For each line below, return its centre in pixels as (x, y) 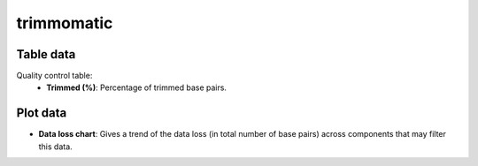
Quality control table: (54, 76)
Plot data (42, 113)
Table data (46, 54)
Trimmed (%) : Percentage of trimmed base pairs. (137, 87)
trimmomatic (65, 23)
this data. (55, 147)
